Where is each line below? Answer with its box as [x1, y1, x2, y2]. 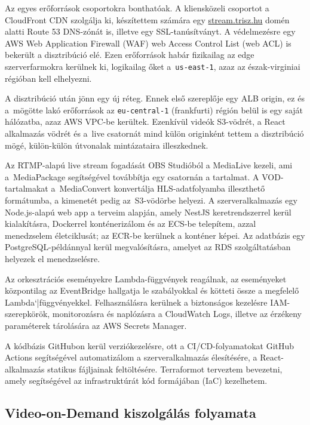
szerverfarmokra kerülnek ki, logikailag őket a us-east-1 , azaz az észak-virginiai [5, 60, 300, 72]
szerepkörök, [5, 307, 50, 320]
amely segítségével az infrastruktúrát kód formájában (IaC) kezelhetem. [5, 374, 268, 387]
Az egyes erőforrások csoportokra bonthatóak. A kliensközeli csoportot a [5, 2, 269, 14]
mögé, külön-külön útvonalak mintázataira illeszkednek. [5, 138, 208, 151]
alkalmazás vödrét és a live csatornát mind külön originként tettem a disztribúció [5, 127, 304, 140]
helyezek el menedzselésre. [5, 252, 100, 264]
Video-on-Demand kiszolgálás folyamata [5, 404, 256, 422]
